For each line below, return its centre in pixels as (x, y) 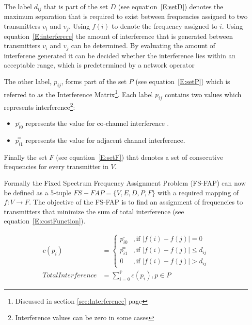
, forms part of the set (94, 81)
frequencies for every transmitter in (56, 166)
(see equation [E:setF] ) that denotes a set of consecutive (140, 157)
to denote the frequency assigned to (165, 26)
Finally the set (25, 157)
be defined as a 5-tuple (38, 192)
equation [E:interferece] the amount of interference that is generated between (118, 36)
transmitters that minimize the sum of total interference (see (94, 211)
